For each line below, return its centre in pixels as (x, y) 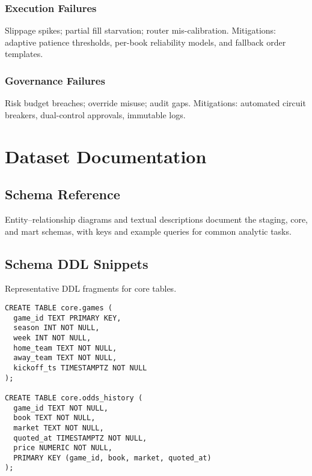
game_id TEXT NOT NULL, (61, 408)
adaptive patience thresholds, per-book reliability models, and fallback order (145, 42)
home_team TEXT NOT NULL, (65, 348)
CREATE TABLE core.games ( (59, 308)
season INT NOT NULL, (57, 328)
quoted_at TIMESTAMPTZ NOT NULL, (80, 438)
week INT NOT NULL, (52, 338)
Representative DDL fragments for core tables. (91, 288)
